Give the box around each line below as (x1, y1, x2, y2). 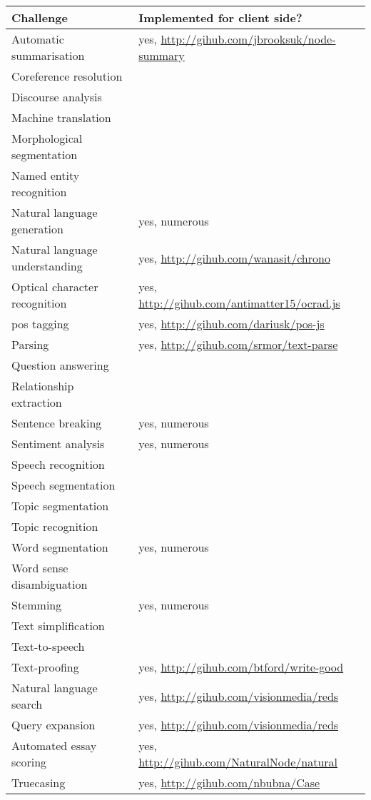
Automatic (11, 31, 64, 47)
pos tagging (11, 315, 69, 332)
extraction (11, 394, 62, 410)
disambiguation (11, 576, 88, 592)
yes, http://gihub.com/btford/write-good (138, 659, 344, 675)
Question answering (11, 357, 109, 373)
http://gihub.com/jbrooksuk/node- (161, 31, 336, 47)
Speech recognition (11, 456, 105, 472)
